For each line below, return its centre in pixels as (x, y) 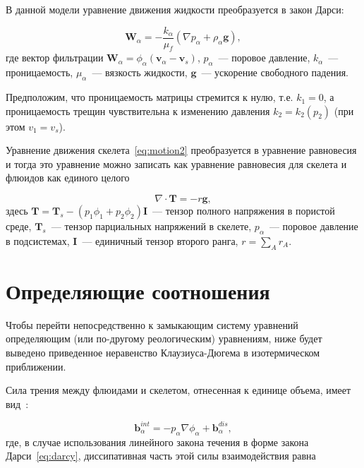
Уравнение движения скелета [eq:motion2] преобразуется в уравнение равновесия (181, 150)
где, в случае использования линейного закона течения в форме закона (157, 442)
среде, (19, 226)
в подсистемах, (38, 240)
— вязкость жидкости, (140, 72)
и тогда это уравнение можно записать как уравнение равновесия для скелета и (176, 163)
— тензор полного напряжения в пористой (244, 211)
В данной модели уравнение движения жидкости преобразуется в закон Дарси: (175, 9)
